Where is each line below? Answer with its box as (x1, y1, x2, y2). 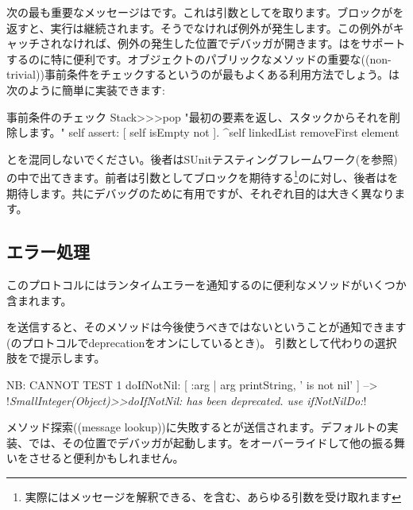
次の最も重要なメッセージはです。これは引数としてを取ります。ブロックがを (6, 4, 404, 20)
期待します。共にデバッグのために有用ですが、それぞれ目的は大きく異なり (6, 184, 395, 201)
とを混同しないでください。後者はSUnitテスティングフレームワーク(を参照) (6, 150, 398, 167)
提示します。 (39, 350, 106, 366)
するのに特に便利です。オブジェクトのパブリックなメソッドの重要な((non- (6, 50, 392, 67)
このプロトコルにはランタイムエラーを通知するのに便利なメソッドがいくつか (6, 276, 407, 292)
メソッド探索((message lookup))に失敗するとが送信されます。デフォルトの (6, 419, 388, 435)
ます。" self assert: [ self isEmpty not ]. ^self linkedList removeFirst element (28, 124, 399, 141)
